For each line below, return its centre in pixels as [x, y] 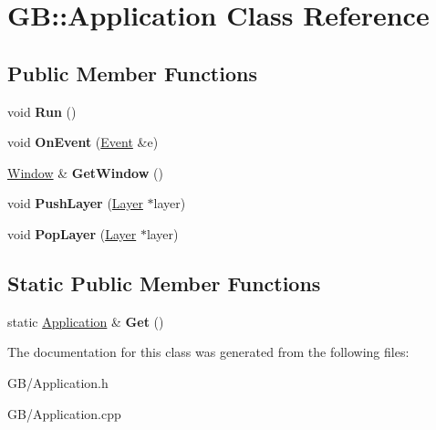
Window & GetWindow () [85, 172]
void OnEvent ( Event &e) [83, 142]
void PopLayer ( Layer [72, 233]
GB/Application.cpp [64, 413]
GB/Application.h [58, 382]
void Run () [42, 111]
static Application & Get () [86, 321]
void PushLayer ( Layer [75, 203]
